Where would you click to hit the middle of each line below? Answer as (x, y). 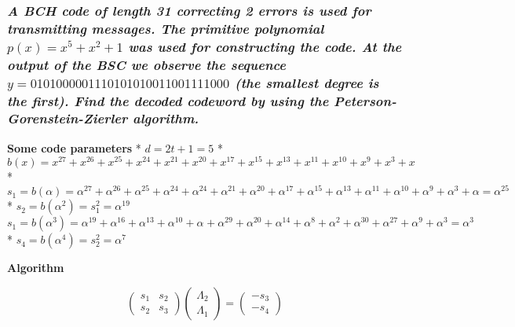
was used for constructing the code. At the (265, 46)
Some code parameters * (74, 147)
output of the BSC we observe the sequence (147, 64)
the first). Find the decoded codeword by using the (168, 100)
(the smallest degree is (307, 82)
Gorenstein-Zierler (68, 118)
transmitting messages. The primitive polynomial (166, 28)
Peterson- (365, 100)
